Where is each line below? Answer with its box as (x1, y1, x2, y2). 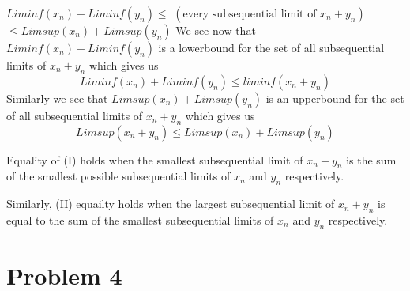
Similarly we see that (6, 89, 108, 106)
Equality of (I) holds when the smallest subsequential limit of (6, 151, 303, 168)
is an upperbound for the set (265, 89, 404, 106)
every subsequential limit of (182, 9, 317, 20)
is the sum (346, 151, 397, 168)
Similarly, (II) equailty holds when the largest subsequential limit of (6, 195, 335, 212)
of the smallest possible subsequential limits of (6, 168, 231, 184)
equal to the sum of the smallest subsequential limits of (6, 211, 274, 228)
